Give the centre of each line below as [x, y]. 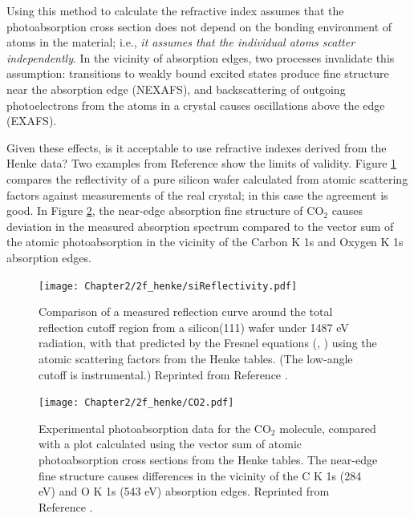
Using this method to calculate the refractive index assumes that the [175, 10]
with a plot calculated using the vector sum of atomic [170, 444]
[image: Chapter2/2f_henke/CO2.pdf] [136, 403]
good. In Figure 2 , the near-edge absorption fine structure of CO [165, 210]
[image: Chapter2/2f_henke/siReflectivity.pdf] [168, 286]
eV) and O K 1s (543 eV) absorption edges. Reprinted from [184, 491]
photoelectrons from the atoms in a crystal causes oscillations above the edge [196, 105]
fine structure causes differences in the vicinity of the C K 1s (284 [200, 475]
